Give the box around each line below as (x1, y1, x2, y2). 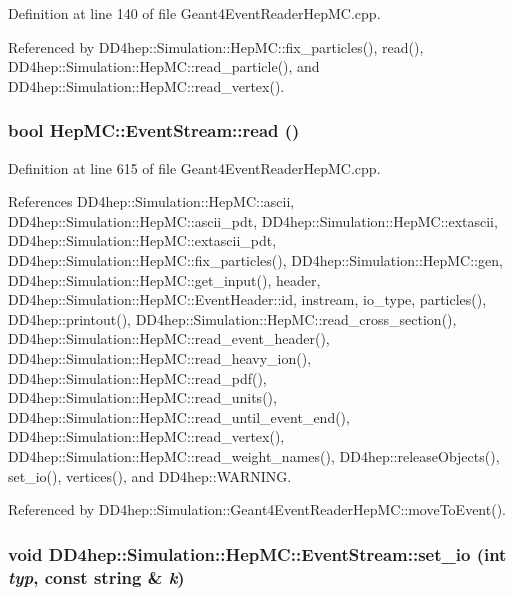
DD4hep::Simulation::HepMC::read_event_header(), (8, 328, 330, 349)
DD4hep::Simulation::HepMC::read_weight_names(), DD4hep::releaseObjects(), (8, 445, 500, 466)
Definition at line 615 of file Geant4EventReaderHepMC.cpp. (8, 157, 381, 178)
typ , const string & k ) (8, 564, 185, 589)
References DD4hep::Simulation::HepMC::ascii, (8, 191, 295, 212)
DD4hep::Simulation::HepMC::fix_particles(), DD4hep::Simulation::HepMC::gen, (8, 249, 503, 270)
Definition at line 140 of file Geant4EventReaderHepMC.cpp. (8, 3, 381, 23)
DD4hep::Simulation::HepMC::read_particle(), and (8, 56, 320, 77)
